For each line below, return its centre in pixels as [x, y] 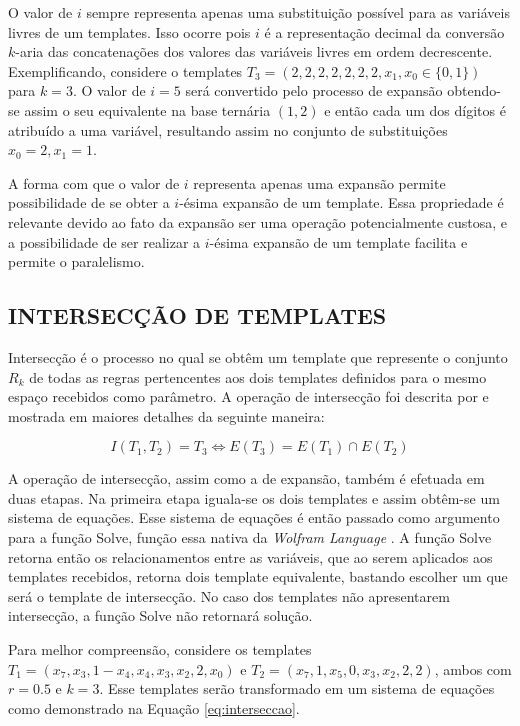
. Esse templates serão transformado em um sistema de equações [297, 688]
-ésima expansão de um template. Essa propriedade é [341, 202]
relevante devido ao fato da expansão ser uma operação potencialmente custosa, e [257, 221]
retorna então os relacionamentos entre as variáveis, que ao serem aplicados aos [250, 556]
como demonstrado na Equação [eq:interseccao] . [154, 707]
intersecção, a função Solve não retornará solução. [160, 615]
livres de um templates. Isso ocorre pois [129, 31]
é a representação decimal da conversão [384, 31]
